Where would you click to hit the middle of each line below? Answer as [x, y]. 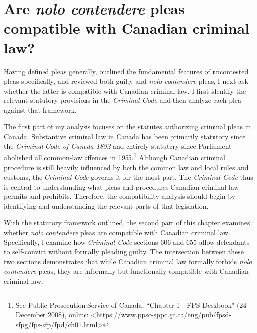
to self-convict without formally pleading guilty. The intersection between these [124, 252]
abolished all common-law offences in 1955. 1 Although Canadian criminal [115, 157]
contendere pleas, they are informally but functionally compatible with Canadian [126, 271]
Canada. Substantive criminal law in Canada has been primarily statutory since [125, 136]
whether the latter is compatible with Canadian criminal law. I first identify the [125, 90]
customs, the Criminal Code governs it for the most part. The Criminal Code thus [128, 177]
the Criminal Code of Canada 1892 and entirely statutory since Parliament [118, 146]
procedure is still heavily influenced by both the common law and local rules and [126, 167]
